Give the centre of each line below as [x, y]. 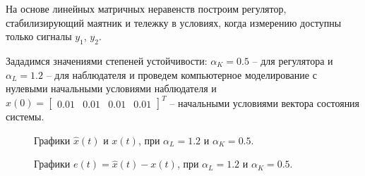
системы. [25, 117]
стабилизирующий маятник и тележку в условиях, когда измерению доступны [174, 22]
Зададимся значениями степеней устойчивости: [107, 60]
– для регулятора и [293, 60]
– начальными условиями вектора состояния [265, 102]
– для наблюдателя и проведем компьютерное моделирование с [181, 74]
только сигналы [39, 36]
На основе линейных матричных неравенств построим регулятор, [146, 8]
